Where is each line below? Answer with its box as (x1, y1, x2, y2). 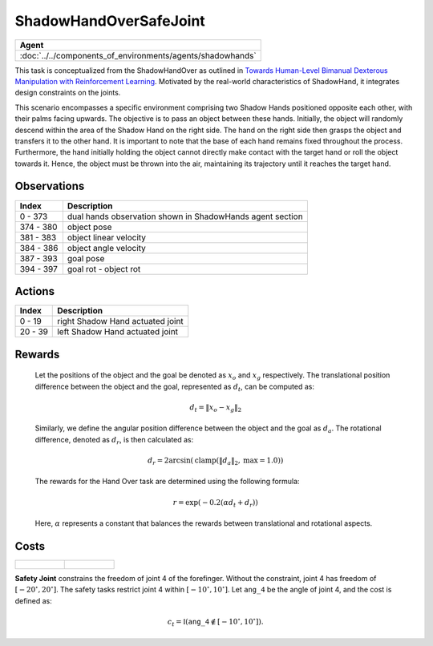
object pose (67, 221, 112, 232)
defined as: (14, 596, 52, 605)
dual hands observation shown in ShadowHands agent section (67, 211, 304, 222)
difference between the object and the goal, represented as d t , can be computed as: (34, 382, 315, 393)
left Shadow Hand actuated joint (57, 326, 179, 337)
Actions (14, 285, 55, 298)
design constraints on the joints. (14, 88, 121, 98)
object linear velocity (67, 232, 147, 243)
